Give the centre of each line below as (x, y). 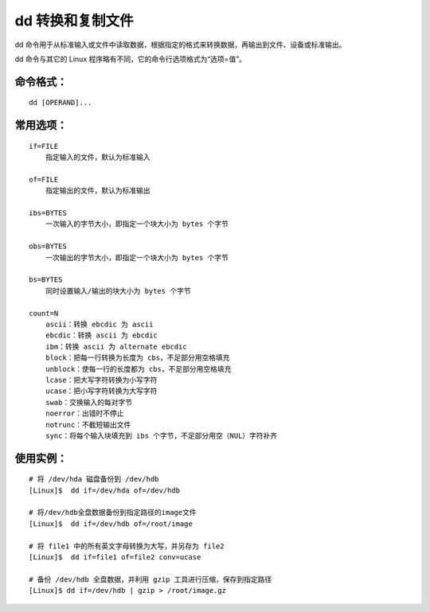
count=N (44, 313)
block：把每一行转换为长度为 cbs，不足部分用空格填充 (137, 358)
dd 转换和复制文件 (74, 21)
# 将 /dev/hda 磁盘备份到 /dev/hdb (94, 479)
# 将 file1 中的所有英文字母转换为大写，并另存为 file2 (127, 546)
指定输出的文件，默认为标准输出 (98, 191)
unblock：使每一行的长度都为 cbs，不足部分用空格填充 (138, 369)
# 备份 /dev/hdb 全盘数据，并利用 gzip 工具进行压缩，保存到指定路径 (150, 579)
